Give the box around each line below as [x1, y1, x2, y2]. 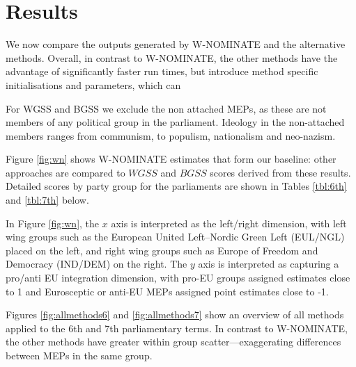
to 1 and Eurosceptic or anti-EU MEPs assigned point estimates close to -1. [6, 284, 329, 298]
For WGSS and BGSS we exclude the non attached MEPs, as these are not [6, 101, 327, 115]
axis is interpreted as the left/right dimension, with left [111, 215, 347, 230]
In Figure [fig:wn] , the [6, 215, 100, 230]
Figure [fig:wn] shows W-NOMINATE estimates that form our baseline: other [6, 152, 336, 166]
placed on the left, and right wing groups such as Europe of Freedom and [6, 243, 318, 257]
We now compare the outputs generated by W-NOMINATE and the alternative [6, 37, 346, 51]
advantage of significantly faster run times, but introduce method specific [6, 64, 318, 79]
